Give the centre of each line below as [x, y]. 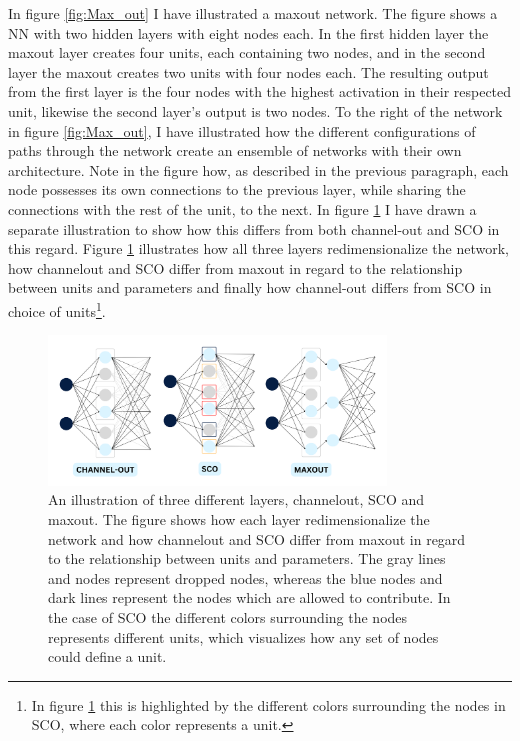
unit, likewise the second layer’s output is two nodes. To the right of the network [255, 110]
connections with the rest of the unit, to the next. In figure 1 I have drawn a [242, 208]
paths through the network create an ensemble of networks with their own [235, 150]
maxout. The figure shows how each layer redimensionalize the [239, 519]
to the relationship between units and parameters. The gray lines [247, 558]
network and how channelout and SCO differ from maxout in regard [257, 538]
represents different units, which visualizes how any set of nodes [243, 636]
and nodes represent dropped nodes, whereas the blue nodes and [245, 577]
